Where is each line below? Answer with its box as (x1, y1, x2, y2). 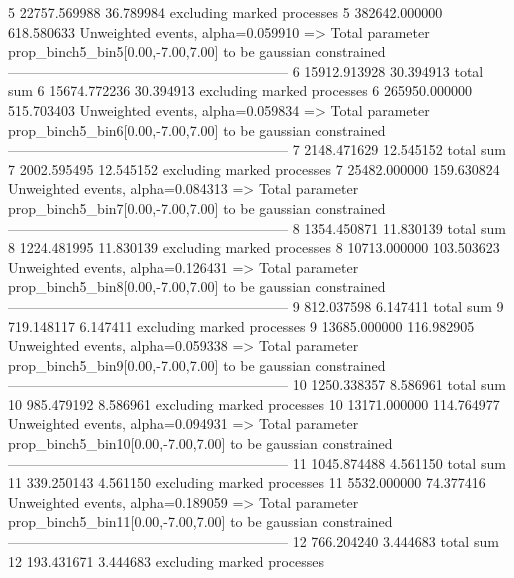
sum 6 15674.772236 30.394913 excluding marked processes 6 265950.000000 (8, 80, 472, 101)
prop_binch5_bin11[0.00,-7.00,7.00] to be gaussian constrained (8, 511, 393, 532)
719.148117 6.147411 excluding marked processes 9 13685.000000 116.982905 (8, 315, 475, 336)
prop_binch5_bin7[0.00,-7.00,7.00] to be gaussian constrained (8, 197, 386, 218)
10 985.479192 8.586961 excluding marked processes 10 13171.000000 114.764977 (8, 393, 500, 414)
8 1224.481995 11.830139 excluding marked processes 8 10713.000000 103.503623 (8, 237, 500, 258)
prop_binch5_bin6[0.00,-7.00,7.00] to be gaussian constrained (8, 119, 386, 140)
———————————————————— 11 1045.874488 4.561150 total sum (8, 452, 506, 473)
